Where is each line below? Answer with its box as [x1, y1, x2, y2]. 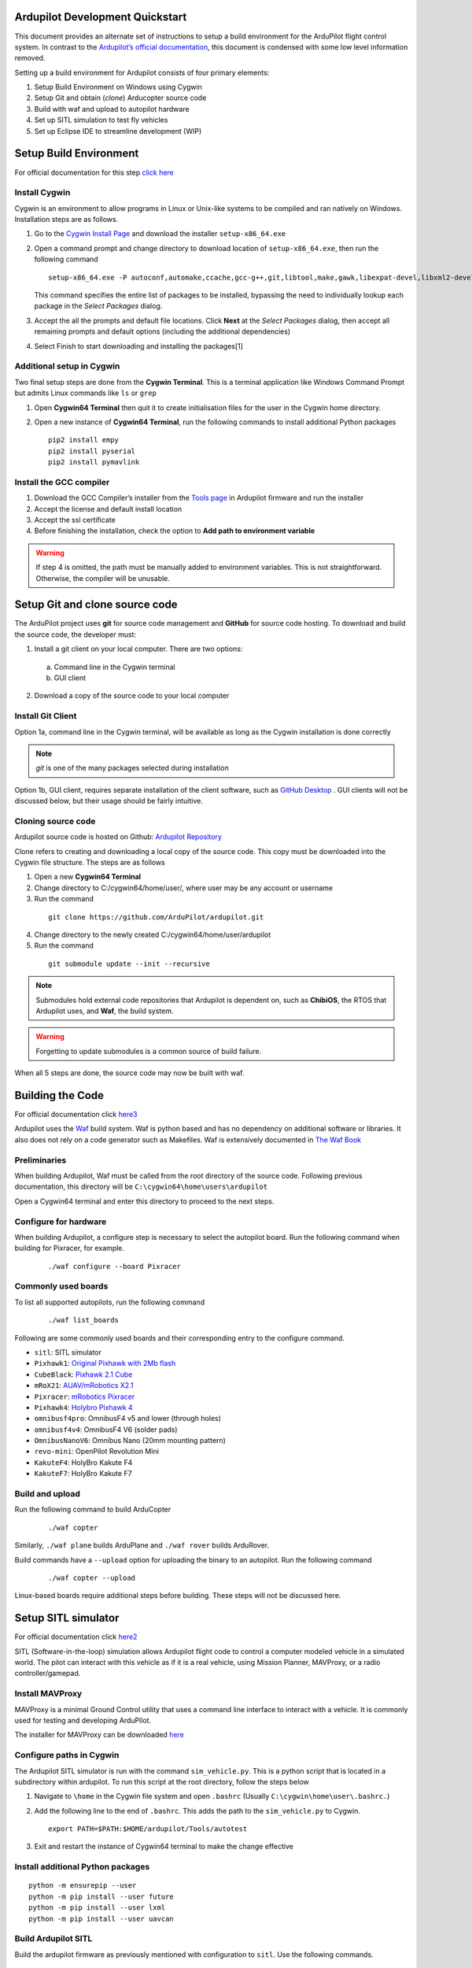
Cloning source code [14, 816, 96, 827]
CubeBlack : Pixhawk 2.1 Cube [34, 1370, 133, 1379]
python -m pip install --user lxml [28, 1903, 166, 1912]
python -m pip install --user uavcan [28, 1914, 175, 1923]
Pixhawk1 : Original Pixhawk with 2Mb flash [34, 1359, 176, 1368]
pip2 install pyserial [48, 446, 136, 456]
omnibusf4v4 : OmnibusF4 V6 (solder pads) [34, 1425, 178, 1434]
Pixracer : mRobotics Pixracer [34, 1392, 135, 1401]
